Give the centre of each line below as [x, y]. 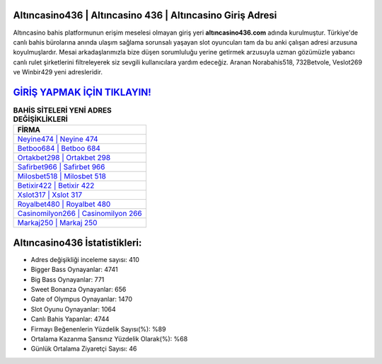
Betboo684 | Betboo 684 [59, 149]
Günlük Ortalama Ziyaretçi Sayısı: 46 [84, 349]
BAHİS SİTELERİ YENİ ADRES [63, 110]
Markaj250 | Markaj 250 [57, 223]
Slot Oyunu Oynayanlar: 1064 [73, 309]
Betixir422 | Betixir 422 [56, 186]
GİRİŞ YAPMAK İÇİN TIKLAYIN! [82, 92]
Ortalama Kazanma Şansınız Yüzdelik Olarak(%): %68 [109, 339]
